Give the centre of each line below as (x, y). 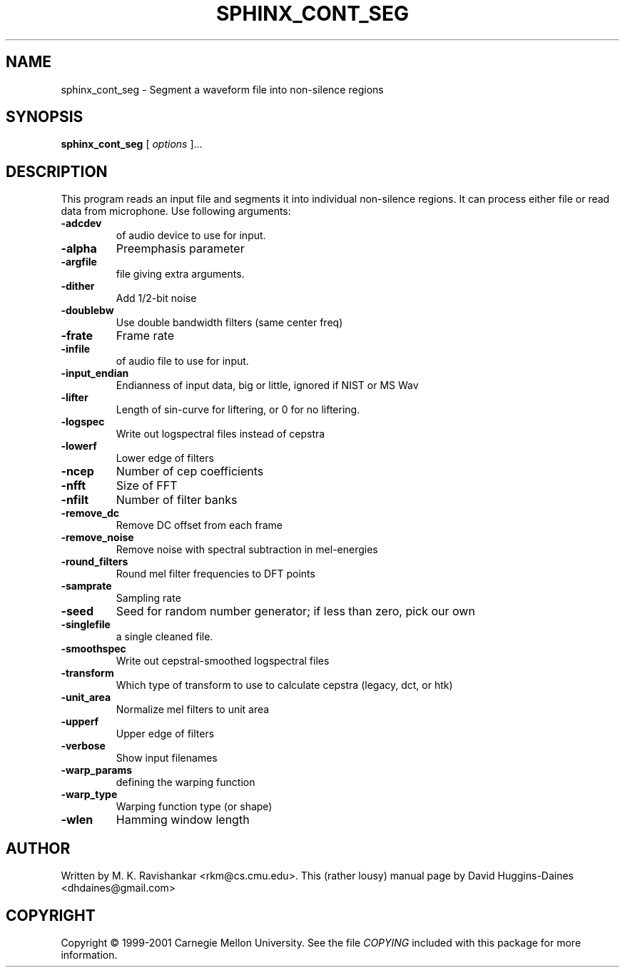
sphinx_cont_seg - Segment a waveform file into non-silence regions (222, 89)
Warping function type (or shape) (194, 807)
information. (89, 954)
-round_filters (95, 562)
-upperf (80, 722)
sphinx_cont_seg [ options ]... (132, 144)
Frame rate (145, 336)
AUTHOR (38, 848)
